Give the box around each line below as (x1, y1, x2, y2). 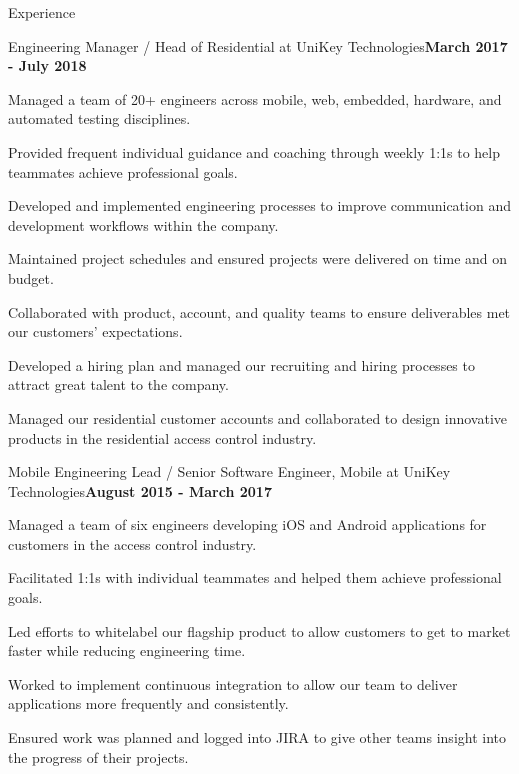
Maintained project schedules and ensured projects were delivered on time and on (8, 248, 508, 269)
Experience (8, 2, 76, 22)
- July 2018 (8, 55, 87, 76)
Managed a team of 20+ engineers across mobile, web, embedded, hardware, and (8, 88, 502, 109)
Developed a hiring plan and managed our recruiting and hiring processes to (8, 354, 475, 375)
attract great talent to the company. (8, 374, 229, 395)
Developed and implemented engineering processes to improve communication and (8, 195, 511, 216)
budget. (8, 267, 54, 288)
